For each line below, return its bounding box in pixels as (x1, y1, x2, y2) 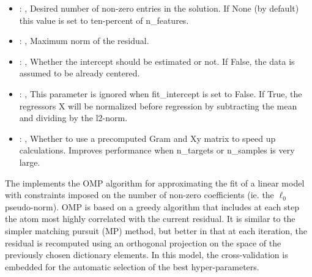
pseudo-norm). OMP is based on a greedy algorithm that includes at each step (5, 200, 299, 213)
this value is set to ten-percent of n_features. (19, 13, 189, 26)
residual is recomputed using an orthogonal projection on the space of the (5, 236, 281, 249)
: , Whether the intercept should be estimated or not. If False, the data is (19, 54, 295, 67)
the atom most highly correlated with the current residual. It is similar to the (5, 212, 295, 225)
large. (19, 155, 40, 168)
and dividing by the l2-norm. (19, 111, 128, 124)
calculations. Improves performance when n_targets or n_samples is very (19, 144, 295, 157)
